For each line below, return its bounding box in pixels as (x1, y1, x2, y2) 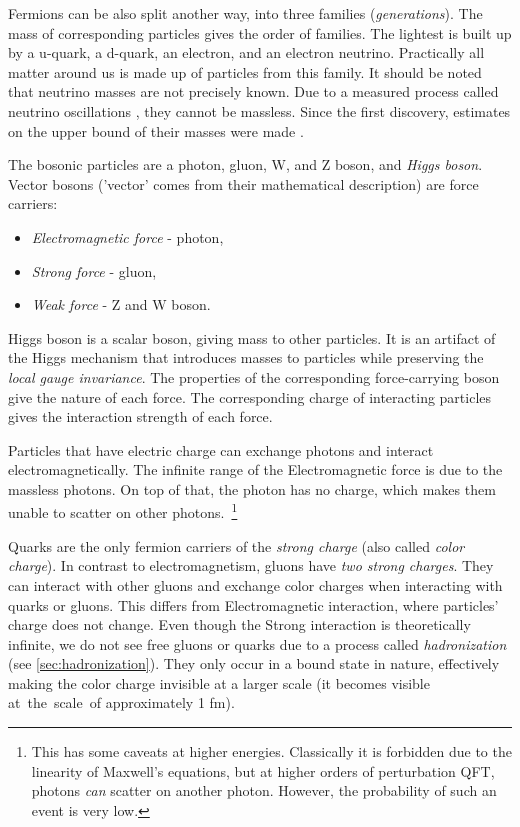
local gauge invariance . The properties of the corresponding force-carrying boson (8, 366, 500, 387)
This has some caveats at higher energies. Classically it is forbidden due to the (31, 741, 512, 762)
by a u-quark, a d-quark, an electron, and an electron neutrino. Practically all (8, 42, 485, 63)
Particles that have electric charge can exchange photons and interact (8, 439, 434, 460)
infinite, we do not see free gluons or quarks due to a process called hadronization (8, 633, 507, 654)
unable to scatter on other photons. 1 (8, 499, 238, 523)
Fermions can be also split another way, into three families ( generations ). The (8, 3, 483, 23)
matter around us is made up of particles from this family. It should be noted (8, 61, 482, 82)
